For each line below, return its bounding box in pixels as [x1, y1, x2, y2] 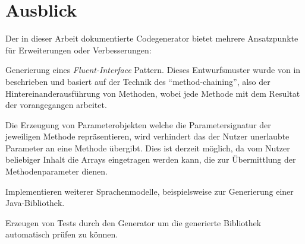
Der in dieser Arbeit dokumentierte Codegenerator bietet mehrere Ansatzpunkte [5, 32, 298, 45]
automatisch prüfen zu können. [5, 228, 118, 240]
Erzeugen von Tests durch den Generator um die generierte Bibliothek [5, 216, 262, 229]
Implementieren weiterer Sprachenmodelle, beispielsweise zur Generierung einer [5, 185, 294, 197]
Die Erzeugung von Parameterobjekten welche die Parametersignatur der [5, 118, 271, 131]
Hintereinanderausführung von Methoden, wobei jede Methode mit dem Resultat [5, 87, 300, 99]
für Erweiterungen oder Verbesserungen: [5, 43, 152, 56]
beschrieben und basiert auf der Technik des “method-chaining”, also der [5, 75, 271, 87]
